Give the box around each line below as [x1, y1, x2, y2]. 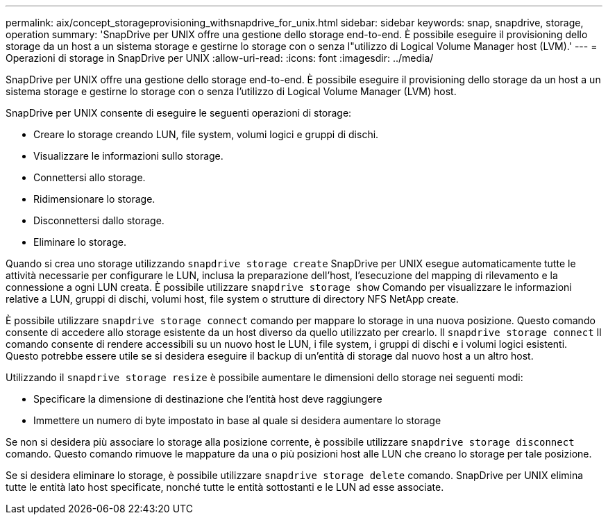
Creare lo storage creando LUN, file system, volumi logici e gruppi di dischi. [33, 128, 379, 140]
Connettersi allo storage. [33, 171, 146, 183]
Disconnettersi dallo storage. [33, 215, 164, 226]
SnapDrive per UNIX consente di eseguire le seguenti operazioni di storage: [6, 107, 352, 119]
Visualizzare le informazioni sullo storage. [33, 150, 223, 162]
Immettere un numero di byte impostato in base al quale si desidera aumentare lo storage [33, 414, 441, 426]
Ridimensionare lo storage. [33, 193, 155, 205]
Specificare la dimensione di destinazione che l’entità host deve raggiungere [33, 393, 382, 405]
